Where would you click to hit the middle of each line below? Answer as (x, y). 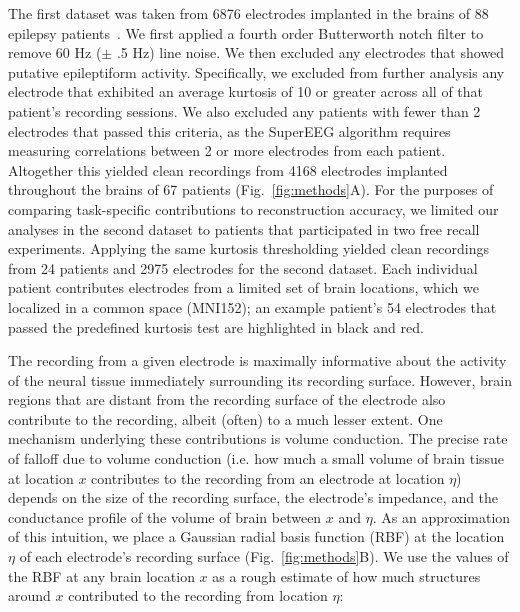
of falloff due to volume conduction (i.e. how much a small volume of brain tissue (256, 458)
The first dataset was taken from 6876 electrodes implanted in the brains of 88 (248, 13)
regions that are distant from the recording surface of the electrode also (227, 399)
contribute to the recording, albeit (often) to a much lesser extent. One (225, 418)
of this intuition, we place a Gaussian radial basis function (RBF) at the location (256, 536)
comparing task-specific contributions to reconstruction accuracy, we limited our (253, 208)
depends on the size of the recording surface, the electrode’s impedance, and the (253, 497)
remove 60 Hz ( (55, 52)
